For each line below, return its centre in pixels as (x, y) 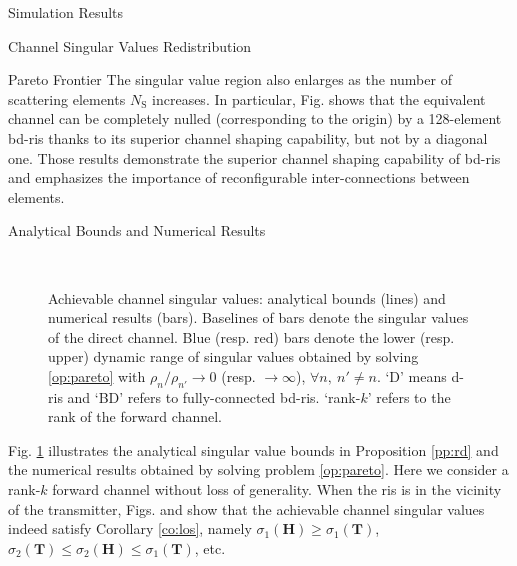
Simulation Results (66, 12)
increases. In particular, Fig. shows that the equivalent (319, 98)
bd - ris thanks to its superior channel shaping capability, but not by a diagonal (248, 137)
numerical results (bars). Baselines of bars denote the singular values (258, 317)
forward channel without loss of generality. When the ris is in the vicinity (277, 489)
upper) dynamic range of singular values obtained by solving (233, 356)
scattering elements (67, 98)
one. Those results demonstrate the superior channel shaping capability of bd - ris (254, 157)
